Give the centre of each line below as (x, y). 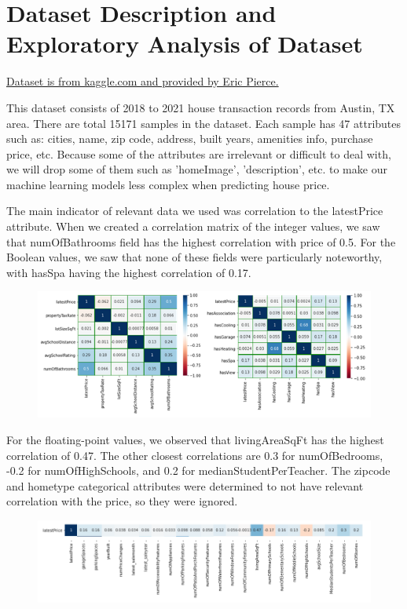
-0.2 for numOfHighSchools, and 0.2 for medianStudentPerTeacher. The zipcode (198, 470)
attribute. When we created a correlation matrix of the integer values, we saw (193, 226)
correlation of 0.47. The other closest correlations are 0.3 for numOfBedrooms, (195, 455)
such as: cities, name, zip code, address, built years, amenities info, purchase (190, 139)
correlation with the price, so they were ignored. (122, 501)
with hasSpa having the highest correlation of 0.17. (129, 272)
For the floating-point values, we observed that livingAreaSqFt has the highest (195, 439)
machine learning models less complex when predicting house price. (168, 184)
